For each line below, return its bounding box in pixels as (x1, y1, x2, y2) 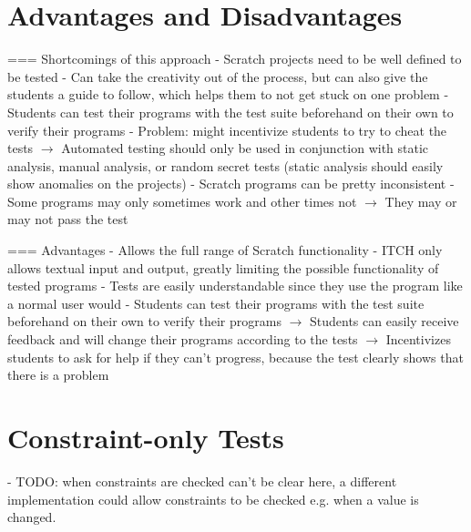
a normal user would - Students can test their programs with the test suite (7, 293, 425, 312)
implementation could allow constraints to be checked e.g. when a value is (7, 489, 419, 508)
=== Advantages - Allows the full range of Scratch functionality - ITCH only (7, 240, 443, 260)
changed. (7, 507, 56, 527)
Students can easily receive (310, 312, 459, 331)
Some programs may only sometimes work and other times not (7, 191, 357, 210)
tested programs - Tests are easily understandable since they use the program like (7, 276, 463, 295)
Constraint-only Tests (7, 419, 284, 455)
